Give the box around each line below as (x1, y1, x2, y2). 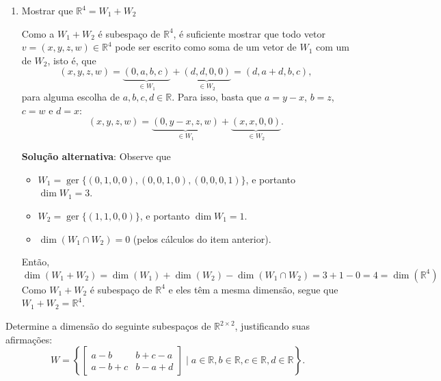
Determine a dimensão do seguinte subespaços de (5, 319, 211, 332)
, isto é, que (47, 53, 96, 67)
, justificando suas (235, 319, 310, 332)
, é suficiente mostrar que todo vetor (173, 26, 325, 40)
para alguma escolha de (21, 90, 120, 104)
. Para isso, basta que (172, 90, 262, 104)
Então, (21, 254, 50, 269)
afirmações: (5, 332, 53, 346)
